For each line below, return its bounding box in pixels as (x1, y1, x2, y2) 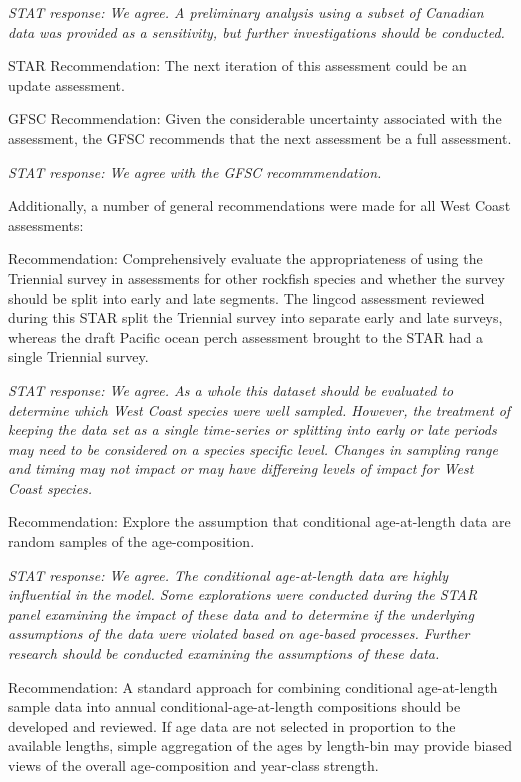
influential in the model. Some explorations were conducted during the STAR (8, 584, 478, 605)
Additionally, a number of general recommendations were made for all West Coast (8, 195, 511, 216)
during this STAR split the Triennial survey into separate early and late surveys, (8, 307, 503, 328)
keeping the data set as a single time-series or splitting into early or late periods (8, 419, 497, 440)
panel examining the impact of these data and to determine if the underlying (8, 603, 474, 624)
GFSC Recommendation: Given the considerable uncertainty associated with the (8, 108, 502, 129)
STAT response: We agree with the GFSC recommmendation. (8, 161, 382, 182)
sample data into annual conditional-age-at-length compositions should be (8, 696, 461, 717)
